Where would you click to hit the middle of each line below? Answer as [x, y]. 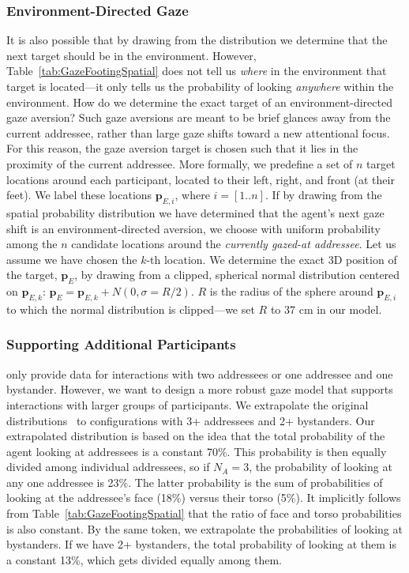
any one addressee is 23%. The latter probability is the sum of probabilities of [195, 482]
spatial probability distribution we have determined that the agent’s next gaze [195, 212]
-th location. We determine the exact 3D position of [272, 259]
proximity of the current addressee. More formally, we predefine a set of [180, 163]
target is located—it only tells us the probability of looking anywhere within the [200, 86]
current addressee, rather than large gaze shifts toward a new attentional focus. [198, 132]
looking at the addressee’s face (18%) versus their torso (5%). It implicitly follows [204, 498]
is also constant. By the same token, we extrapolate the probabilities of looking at [204, 528]
